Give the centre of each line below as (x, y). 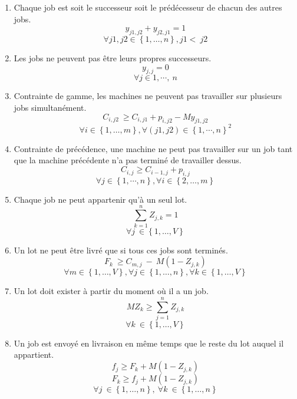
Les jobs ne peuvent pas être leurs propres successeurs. (113, 57)
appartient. (34, 355)
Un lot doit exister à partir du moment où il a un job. (111, 291)
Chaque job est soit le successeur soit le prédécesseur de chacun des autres (148, 7)
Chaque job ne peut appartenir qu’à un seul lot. (100, 199)
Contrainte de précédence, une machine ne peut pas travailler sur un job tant (153, 148)
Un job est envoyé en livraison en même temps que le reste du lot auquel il (149, 343)
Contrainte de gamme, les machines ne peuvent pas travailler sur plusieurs (148, 96)
